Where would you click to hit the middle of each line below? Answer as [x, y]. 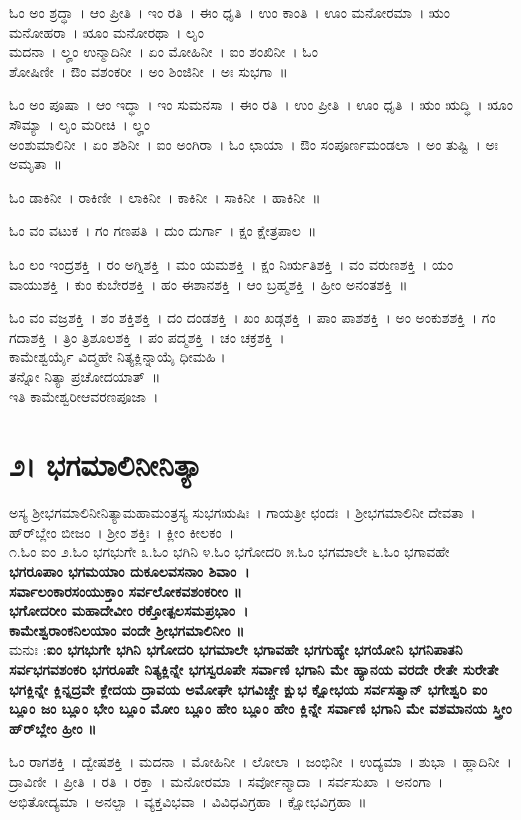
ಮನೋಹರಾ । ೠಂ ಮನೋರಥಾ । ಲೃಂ [106, 31]
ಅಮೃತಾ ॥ [35, 163]
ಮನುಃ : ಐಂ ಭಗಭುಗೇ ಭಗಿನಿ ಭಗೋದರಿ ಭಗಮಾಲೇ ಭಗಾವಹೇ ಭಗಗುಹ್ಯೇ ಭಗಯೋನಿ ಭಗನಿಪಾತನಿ [236, 649]
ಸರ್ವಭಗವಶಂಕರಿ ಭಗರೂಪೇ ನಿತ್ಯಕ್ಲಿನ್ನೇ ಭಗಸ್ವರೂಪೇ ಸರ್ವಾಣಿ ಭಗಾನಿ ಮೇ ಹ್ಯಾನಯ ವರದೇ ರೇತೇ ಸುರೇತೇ [254, 668]
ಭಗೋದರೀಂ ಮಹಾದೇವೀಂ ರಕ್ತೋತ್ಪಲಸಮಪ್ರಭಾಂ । [129, 610]
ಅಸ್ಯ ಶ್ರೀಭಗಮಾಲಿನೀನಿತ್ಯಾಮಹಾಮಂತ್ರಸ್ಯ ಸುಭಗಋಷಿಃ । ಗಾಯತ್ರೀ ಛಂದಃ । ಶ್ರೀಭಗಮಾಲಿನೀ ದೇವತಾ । [242, 512]
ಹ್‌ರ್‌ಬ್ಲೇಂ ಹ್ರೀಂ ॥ [53, 727]
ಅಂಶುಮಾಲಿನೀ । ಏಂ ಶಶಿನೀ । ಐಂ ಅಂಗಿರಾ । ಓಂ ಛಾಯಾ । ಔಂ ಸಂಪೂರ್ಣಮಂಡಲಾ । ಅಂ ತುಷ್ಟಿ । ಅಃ [254, 143]
